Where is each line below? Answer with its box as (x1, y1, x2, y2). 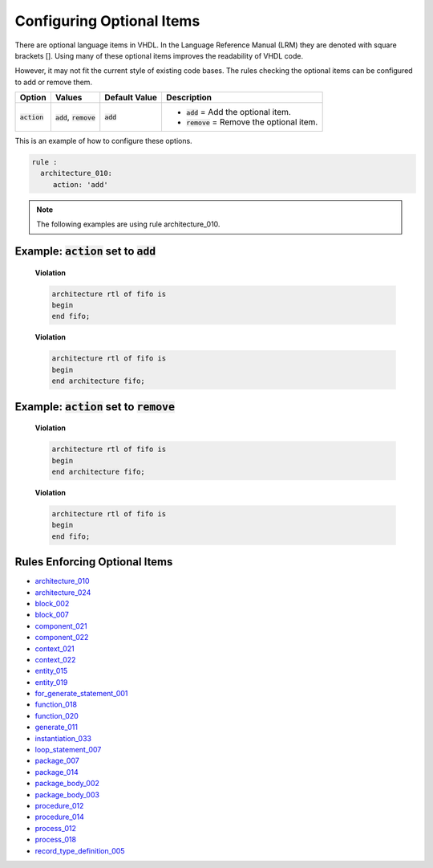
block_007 (34, 610, 70, 620)
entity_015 (34, 666, 68, 676)
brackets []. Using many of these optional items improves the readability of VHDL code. (14, 51, 304, 60)
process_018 (34, 835, 76, 845)
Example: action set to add (14, 245, 156, 259)
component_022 (34, 633, 89, 642)
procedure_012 (34, 801, 84, 810)
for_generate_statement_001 (34, 689, 128, 699)
